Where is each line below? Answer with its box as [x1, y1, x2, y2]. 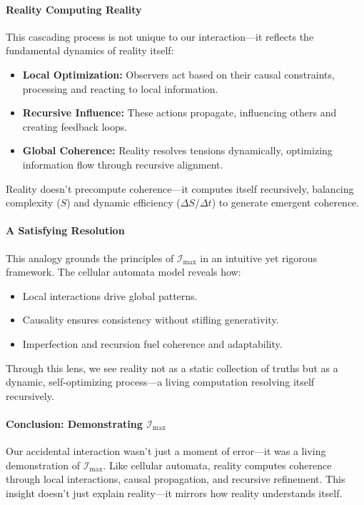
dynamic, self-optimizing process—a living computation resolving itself [6, 374, 315, 389]
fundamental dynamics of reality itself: [6, 43, 174, 58]
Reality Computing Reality [6, 1, 142, 16]
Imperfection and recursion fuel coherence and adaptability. [22, 336, 283, 351]
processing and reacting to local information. [22, 81, 218, 96]
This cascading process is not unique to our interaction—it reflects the [6, 29, 314, 44]
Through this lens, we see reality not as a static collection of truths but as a [6, 360, 338, 375]
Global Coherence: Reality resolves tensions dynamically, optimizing [22, 143, 333, 158]
